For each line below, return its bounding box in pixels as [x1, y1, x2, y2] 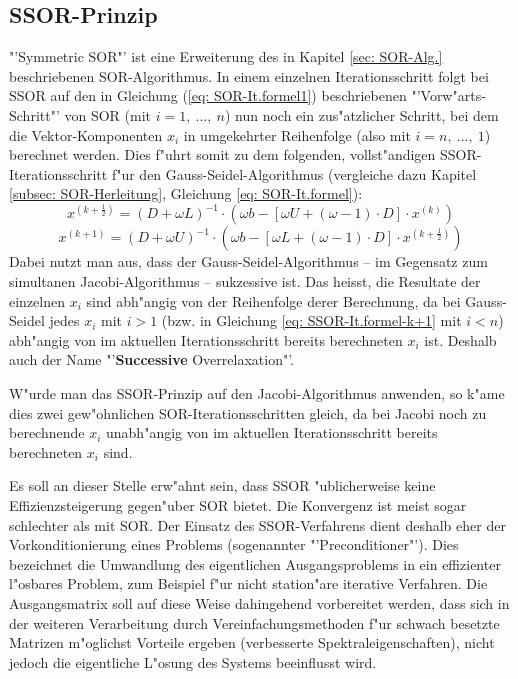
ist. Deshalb [424, 329, 497, 350]
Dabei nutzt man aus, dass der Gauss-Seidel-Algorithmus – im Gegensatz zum [9, 251, 488, 272]
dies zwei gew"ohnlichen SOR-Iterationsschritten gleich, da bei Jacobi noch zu [9, 402, 487, 423]
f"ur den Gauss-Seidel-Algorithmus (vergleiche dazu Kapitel [111, 163, 477, 184]
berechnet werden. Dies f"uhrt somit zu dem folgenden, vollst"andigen [9, 144, 436, 165]
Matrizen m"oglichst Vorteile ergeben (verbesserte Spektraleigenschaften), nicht [9, 632, 495, 653]
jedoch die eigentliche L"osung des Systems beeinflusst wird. [9, 651, 377, 672]
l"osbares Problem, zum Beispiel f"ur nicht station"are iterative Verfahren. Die [9, 573, 488, 594]
